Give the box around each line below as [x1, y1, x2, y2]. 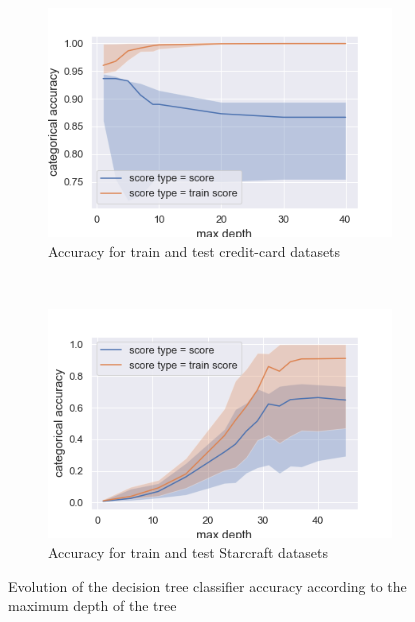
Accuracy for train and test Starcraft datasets [48, 542, 329, 563]
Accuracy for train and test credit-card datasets [48, 240, 341, 261]
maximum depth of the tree [8, 595, 177, 616]
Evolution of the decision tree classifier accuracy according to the [8, 575, 407, 596]
